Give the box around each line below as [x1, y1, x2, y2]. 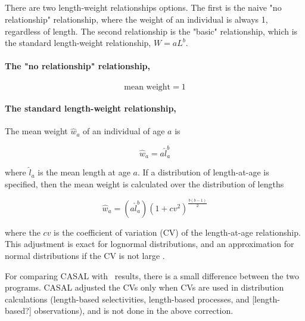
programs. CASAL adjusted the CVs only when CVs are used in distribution [5, 281, 284, 294]
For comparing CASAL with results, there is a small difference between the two [5, 269, 299, 282]
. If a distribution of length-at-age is [137, 166, 269, 178]
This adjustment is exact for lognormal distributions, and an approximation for [5, 237, 294, 250]
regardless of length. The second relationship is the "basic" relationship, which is [5, 24, 298, 37]
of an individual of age [83, 125, 165, 137]
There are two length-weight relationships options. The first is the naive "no [5, 1, 282, 14]
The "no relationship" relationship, [5, 60, 151, 72]
